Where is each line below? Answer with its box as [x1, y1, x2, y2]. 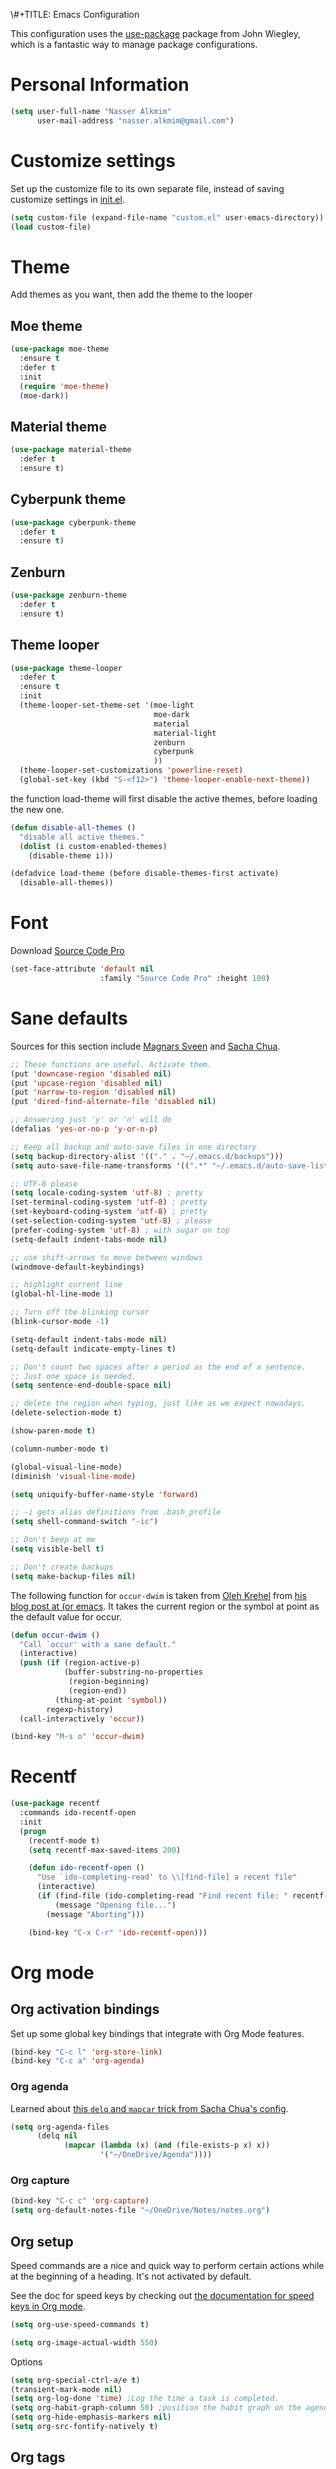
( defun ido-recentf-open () [28, 1863, 145, 1873]
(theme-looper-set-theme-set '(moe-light [19, 700, 195, 710]
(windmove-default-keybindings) [10, 1262, 145, 1272]
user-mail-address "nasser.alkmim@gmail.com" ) [36, 115, 235, 126]
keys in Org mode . [10, 2300, 86, 2312]
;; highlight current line [10, 1280, 123, 1290]
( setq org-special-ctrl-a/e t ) [10, 2375, 141, 2385]
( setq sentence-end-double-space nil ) [10, 1380, 172, 1391]
